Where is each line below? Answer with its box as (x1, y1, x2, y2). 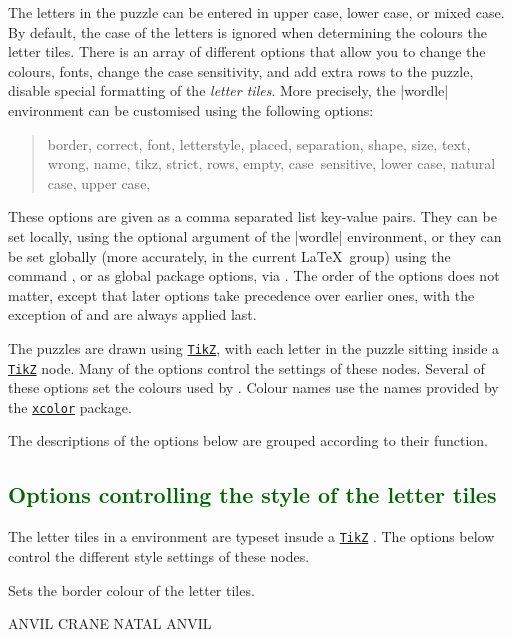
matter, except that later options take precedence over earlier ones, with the (8, 284, 475, 305)
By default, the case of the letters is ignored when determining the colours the (8, 21, 487, 42)
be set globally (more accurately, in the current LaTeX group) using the (8, 245, 451, 266)
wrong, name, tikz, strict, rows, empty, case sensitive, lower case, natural (47, 153, 496, 174)
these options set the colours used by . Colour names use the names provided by (8, 377, 499, 398)
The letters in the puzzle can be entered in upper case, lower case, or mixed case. (8, 2, 505, 22)
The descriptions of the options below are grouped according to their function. (8, 430, 488, 451)
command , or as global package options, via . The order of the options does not (8, 265, 500, 286)
